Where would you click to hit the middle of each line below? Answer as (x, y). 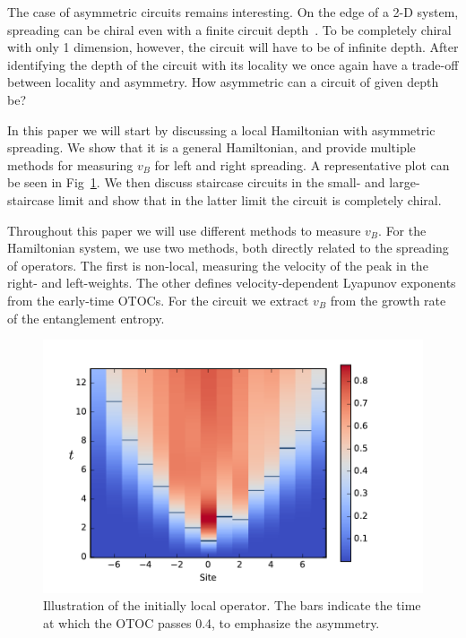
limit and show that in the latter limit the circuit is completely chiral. (250, 199)
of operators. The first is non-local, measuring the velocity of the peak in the (218, 265)
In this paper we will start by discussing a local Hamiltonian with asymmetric (221, 129)
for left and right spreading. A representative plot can (302, 164)
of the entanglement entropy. (86, 318)
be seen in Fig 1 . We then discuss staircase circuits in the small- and (196, 182)
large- (405, 182)
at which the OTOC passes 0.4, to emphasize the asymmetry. (211, 622)
